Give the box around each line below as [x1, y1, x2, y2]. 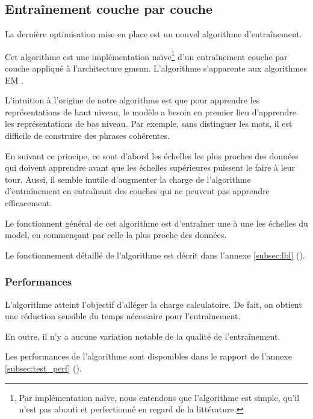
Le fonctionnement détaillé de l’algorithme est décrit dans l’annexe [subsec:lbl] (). [5, 248, 305, 261]
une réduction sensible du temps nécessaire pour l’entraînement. [5, 310, 241, 322]
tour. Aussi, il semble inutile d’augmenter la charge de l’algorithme [5, 173, 251, 185]
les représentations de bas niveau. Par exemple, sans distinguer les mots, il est [5, 117, 293, 130]
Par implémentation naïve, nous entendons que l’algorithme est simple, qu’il [19, 391, 300, 403]
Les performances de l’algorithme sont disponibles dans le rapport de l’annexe [5, 350, 292, 362]
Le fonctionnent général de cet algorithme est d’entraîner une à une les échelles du [5, 216, 308, 229]
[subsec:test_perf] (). [5, 361, 82, 374]
